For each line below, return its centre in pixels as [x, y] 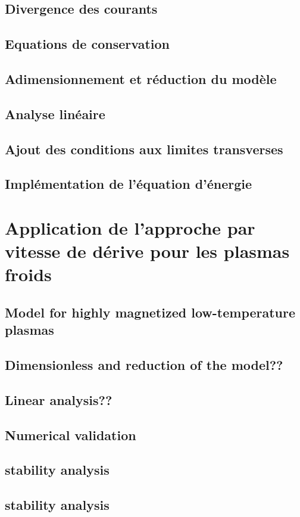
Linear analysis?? [59, 399]
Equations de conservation [87, 44]
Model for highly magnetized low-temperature [150, 312]
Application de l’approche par [130, 227]
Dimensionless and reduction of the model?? [144, 365]
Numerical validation [71, 435]
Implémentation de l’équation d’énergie [129, 184]
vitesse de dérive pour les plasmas [147, 251]
